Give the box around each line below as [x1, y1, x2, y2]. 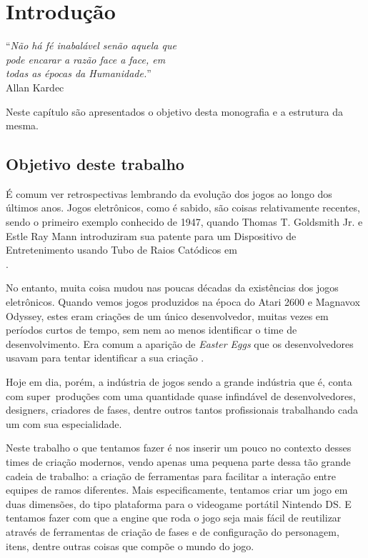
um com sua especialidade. [6, 416, 122, 431]
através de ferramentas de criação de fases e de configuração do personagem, [6, 524, 339, 539]
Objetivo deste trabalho [6, 153, 184, 175]
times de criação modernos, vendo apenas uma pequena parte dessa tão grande [6, 454, 351, 469]
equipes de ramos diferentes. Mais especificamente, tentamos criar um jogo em [6, 482, 348, 497]
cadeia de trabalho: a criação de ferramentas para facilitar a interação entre [6, 468, 336, 483]
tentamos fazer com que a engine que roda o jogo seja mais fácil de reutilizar [6, 510, 342, 525]
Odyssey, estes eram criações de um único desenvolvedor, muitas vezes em [6, 308, 329, 323]
